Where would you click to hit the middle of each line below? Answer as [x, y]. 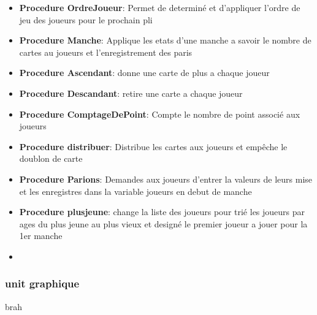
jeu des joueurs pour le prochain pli [86, 19]
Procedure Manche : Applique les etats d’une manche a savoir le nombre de [165, 40]
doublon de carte [51, 158]
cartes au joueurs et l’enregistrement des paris [106, 52]
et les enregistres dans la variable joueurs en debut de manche [136, 191]
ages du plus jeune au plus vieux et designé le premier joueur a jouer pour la [163, 223]
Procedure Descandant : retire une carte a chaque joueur [131, 93]
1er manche [41, 236]
